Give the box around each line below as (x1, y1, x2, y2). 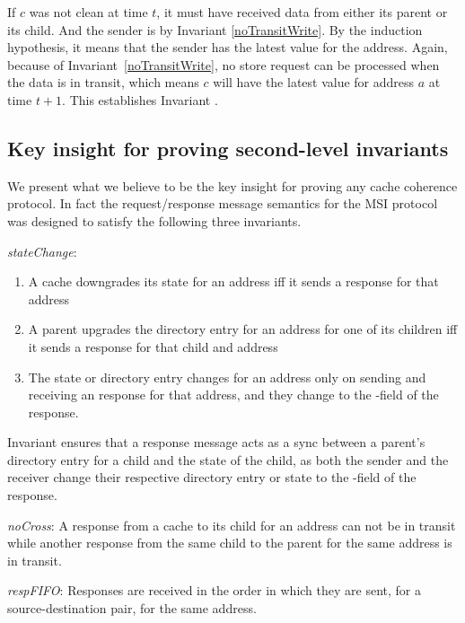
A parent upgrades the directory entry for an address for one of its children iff (28, 320, 458, 338)
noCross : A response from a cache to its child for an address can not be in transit (7, 515, 456, 534)
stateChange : (7, 241, 77, 260)
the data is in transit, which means (7, 73, 199, 92)
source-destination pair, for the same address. (7, 599, 257, 618)
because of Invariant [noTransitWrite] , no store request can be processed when (7, 55, 440, 74)
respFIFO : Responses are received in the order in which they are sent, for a (7, 581, 421, 600)
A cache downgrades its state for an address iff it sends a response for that (28, 272, 439, 291)
